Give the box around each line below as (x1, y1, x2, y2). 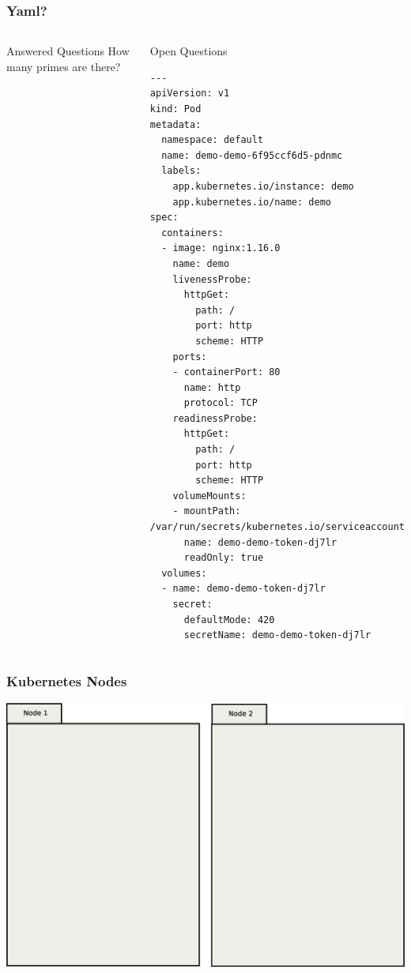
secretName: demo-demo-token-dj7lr (183, 629, 371, 641)
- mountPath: (172, 505, 241, 517)
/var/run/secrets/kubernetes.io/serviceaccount (149, 521, 405, 533)
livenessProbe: (172, 273, 252, 285)
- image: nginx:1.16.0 (161, 242, 281, 254)
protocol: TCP (183, 397, 258, 409)
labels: (161, 165, 202, 177)
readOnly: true (183, 552, 264, 564)
